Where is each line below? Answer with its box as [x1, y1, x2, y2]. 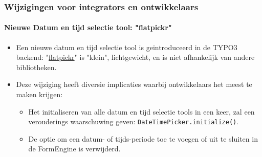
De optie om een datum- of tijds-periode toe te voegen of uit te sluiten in [28, 133, 258, 144]
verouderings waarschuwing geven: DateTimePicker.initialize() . [28, 116, 239, 127]
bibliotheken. [16, 61, 57, 72]
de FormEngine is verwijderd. [28, 143, 121, 154]
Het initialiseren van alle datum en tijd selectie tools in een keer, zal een [28, 106, 255, 117]
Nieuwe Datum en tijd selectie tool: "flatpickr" [4, 22, 172, 33]
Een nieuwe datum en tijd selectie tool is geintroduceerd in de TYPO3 [16, 41, 237, 52]
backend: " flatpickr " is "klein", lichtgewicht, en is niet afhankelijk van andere [16, 52, 255, 62]
